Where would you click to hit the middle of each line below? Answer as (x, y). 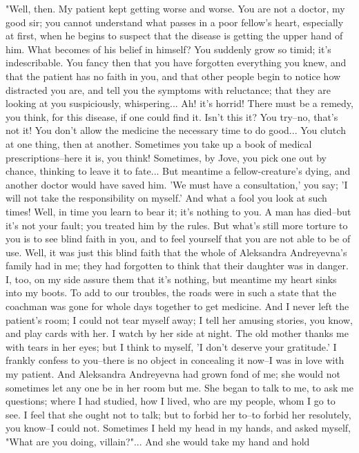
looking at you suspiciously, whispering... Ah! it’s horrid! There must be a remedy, (179, 103)
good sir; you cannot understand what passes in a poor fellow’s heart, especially (175, 22)
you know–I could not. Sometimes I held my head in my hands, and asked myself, (178, 428)
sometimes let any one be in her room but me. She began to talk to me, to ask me (179, 387)
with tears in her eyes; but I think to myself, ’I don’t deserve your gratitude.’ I (171, 346)
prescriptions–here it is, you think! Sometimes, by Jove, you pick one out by (166, 157)
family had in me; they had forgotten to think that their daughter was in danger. (177, 266)
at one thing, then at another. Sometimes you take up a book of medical (159, 143)
